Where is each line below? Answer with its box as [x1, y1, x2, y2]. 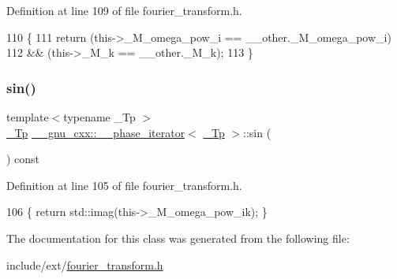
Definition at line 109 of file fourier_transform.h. [6, 2, 242, 18]
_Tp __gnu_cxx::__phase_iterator [6, 124, 185, 140]
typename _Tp [63, 109, 136, 125]
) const [6, 151, 40, 167]
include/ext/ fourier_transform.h [6, 256, 163, 273]
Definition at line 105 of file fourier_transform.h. [6, 177, 242, 193]
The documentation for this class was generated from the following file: [6, 229, 350, 246]
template [6, 109, 49, 125]
